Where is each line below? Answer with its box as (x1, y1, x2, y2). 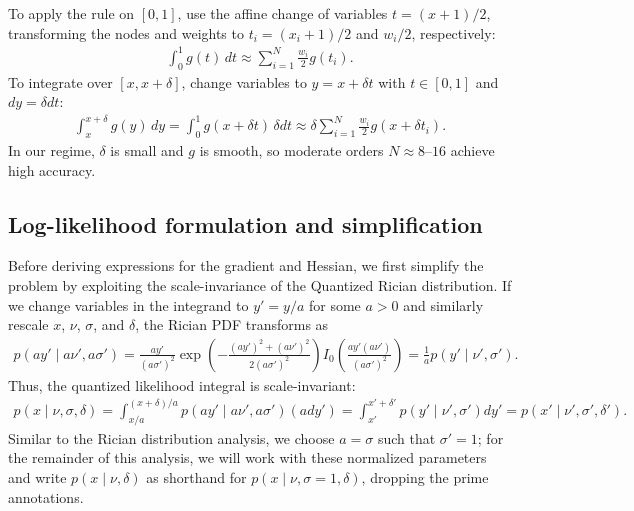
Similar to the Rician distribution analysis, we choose (8, 427, 335, 448)
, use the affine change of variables (177, 3, 388, 23)
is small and (110, 140, 184, 161)
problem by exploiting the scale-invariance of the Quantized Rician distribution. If (8, 275, 512, 296)
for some (308, 294, 361, 315)
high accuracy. (8, 159, 96, 180)
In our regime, (8, 140, 95, 161)
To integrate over (8, 71, 113, 92)
